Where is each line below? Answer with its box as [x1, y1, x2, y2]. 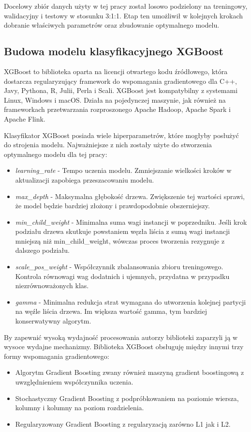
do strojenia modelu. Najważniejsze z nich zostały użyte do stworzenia [4, 139, 212, 150]
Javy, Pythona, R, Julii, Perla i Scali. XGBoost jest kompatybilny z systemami [4, 85, 238, 95]
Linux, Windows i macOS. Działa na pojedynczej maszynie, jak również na [4, 94, 226, 105]
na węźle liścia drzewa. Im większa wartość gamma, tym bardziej [15, 306, 207, 316]
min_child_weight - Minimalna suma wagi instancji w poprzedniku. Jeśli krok [15, 216, 247, 227]
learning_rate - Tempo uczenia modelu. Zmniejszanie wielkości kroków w [15, 165, 232, 175]
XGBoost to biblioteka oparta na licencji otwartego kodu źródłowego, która [4, 66, 228, 76]
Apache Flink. [4, 113, 45, 123]
